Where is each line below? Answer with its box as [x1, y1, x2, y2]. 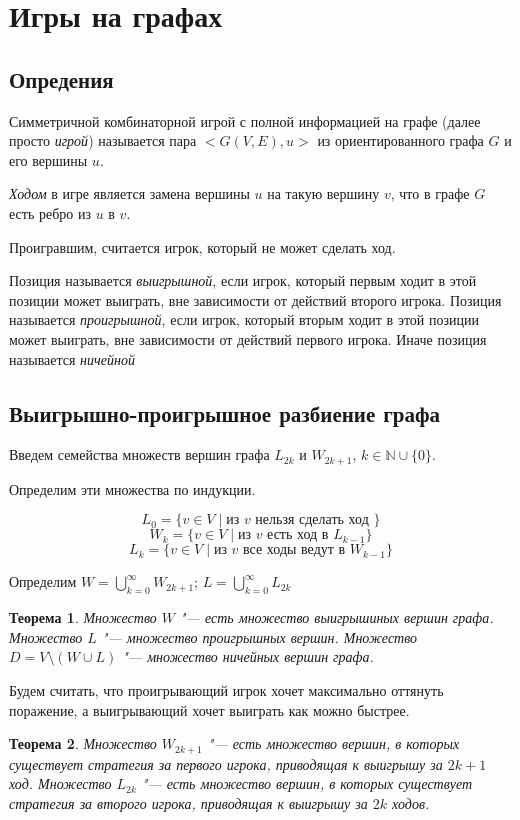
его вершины [9, 149, 88, 170]
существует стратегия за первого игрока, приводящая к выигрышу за [9, 753, 443, 774]
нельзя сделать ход [255, 513, 369, 528]
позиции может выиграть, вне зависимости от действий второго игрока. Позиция [9, 289, 502, 310]
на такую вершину [267, 183, 380, 204]
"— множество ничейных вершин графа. [122, 646, 374, 667]
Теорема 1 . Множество [9, 607, 157, 628]
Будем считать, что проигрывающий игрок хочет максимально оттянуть [9, 679, 444, 700]
